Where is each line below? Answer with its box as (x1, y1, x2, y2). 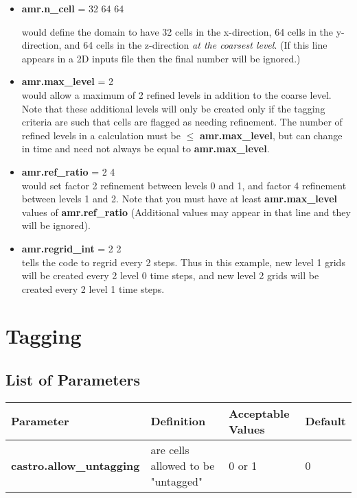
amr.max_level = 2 (21, 74, 113, 88)
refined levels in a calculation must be (21, 128, 181, 142)
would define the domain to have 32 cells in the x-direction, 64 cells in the (21, 24, 334, 38)
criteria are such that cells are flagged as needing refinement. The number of (21, 115, 343, 129)
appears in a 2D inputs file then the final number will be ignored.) (21, 51, 301, 65)
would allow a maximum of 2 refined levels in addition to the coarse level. (21, 87, 332, 102)
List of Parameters (5, 369, 141, 390)
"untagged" (150, 473, 203, 489)
